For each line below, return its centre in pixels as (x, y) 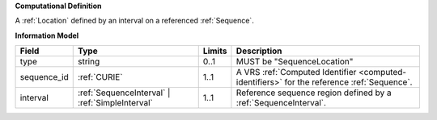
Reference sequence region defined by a (314, 93)
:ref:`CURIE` (100, 77)
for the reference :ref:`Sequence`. (348, 82)
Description (259, 51)
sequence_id (44, 77)
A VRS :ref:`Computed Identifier (296, 72)
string (89, 62)
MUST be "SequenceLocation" (295, 62)
